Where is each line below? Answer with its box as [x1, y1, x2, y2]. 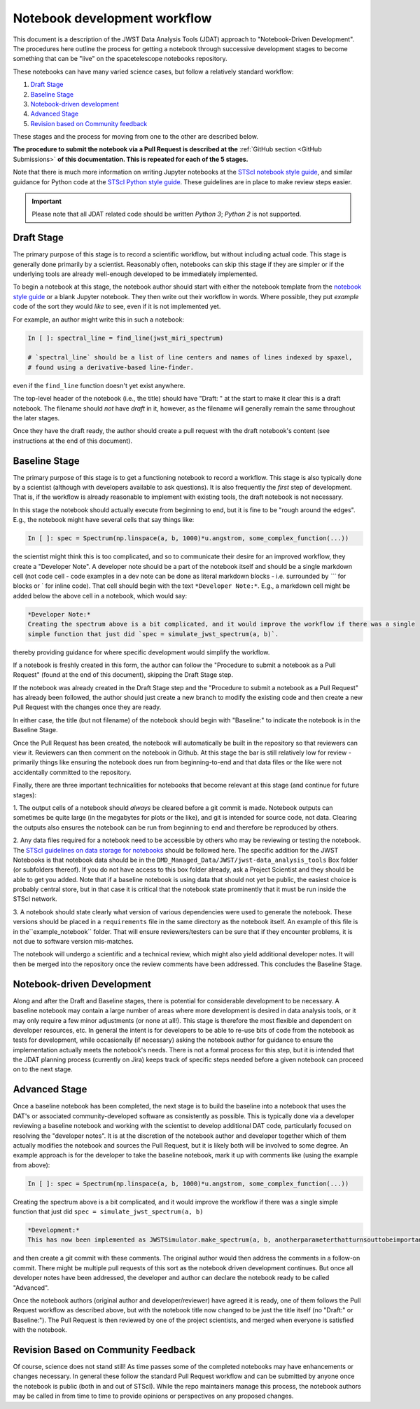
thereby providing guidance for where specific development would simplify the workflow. [13, 648, 270, 657]
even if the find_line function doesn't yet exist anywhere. [13, 381, 185, 390]
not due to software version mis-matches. [13, 937, 134, 946]
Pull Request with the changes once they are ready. [13, 703, 162, 711]
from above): [13, 1160, 50, 1169]
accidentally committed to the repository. [13, 768, 132, 776]
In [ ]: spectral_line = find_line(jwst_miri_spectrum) [27, 334, 224, 342]
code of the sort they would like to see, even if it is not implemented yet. [13, 302, 221, 311]
